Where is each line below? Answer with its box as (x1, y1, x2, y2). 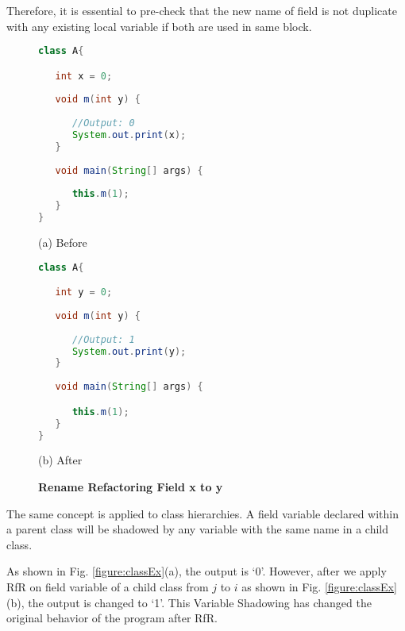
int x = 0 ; (55, 70, 113, 82)
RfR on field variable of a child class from (6, 578, 209, 594)
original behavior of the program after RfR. (6, 610, 218, 626)
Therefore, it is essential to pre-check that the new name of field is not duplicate (6, 2, 397, 18)
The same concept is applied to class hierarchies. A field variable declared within (6, 505, 399, 521)
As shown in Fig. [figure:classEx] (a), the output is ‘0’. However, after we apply (6, 563, 387, 579)
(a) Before (38, 234, 87, 251)
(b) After (38, 452, 83, 468)
